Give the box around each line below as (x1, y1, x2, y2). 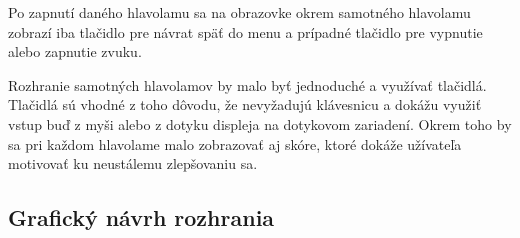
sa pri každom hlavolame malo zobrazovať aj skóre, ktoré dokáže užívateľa (8, 133, 462, 154)
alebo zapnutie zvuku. (8, 41, 142, 62)
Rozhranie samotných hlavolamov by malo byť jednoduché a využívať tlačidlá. (8, 74, 487, 95)
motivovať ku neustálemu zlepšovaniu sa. (8, 153, 258, 174)
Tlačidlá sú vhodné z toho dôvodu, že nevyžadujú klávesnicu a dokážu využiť (8, 94, 482, 115)
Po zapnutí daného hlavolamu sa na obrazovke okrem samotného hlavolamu (8, 2, 471, 22)
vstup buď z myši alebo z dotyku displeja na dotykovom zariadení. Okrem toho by (8, 113, 512, 134)
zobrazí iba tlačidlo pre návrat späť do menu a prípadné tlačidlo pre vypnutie (8, 21, 483, 42)
